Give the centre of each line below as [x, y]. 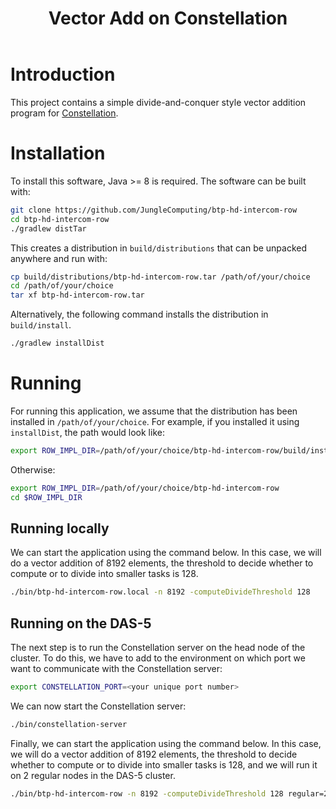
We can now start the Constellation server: [98, 706]
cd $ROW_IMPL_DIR [46, 497]
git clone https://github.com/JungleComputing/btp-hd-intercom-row [154, 210]
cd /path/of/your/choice [62, 286]
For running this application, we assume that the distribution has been [154, 411]
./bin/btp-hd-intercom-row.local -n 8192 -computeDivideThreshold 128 [160, 592]
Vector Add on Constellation [168, 18]
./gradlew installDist [57, 343]
